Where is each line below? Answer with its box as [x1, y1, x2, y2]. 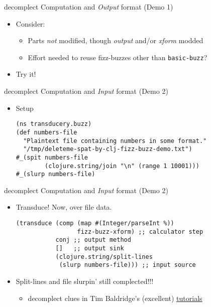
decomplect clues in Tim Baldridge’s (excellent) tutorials [28, 292, 202, 303]
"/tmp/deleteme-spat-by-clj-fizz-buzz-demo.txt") [23, 145, 192, 153]
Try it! [16, 69, 36, 79]
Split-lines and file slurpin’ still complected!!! [16, 275, 154, 286]
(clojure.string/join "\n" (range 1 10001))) [45, 162, 199, 170]
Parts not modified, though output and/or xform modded [28, 35, 203, 46]
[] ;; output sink [55, 244, 124, 252]
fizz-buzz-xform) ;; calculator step [77, 228, 203, 235]
